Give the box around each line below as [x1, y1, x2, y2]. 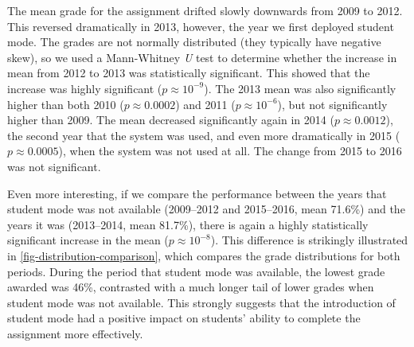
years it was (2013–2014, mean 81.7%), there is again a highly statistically [7, 216, 369, 232]
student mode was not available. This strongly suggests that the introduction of [7, 294, 396, 310]
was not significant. [7, 158, 101, 174]
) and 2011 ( [175, 96, 236, 112]
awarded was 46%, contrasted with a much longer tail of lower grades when [7, 279, 374, 295]
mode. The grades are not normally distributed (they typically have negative [7, 33, 381, 50]
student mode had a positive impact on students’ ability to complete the [7, 310, 361, 326]
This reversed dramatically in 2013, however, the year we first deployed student [7, 18, 394, 34]
